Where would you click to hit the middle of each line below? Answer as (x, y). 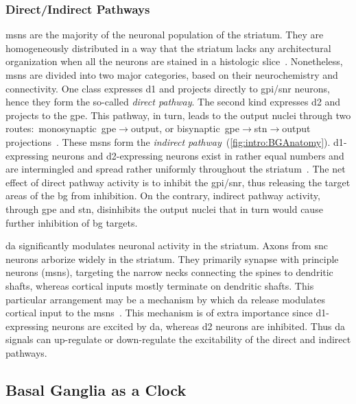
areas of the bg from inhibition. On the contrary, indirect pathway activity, (163, 195)
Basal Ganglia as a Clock (96, 389)
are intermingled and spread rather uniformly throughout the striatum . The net (176, 169)
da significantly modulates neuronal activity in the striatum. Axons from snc (167, 245)
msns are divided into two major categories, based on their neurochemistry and (172, 75)
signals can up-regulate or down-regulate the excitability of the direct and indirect (178, 339)
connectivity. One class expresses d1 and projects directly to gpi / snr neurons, (168, 88)
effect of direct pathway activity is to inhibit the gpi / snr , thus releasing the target (178, 182)
